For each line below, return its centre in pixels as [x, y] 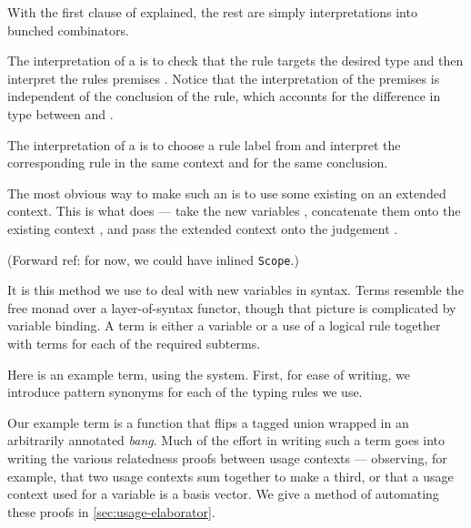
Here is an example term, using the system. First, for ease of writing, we [209, 374]
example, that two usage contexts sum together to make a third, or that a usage [230, 476]
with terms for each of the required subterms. [134, 343]
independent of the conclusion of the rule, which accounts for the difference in [224, 96]
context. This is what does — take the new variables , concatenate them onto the [234, 211]
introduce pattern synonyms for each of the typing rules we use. [185, 392]
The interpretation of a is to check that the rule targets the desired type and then [235, 61]
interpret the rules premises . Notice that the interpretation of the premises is [224, 78]
